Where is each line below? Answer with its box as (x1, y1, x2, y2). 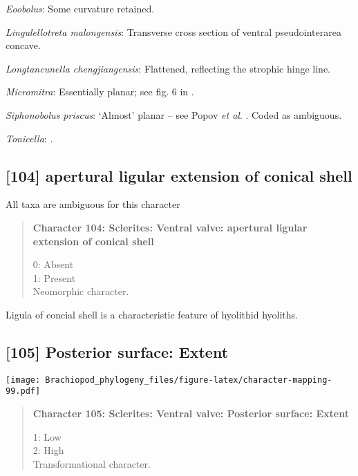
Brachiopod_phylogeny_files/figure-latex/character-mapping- (45, 374, 332, 385)
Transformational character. (32, 456, 151, 470)
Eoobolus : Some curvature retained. (6, 1, 155, 15)
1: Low (32, 429, 62, 444)
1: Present (32, 270, 76, 285)
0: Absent (32, 257, 74, 272)
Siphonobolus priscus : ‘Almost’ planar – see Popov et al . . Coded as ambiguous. (6, 107, 342, 122)
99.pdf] (6, 386, 41, 397)
